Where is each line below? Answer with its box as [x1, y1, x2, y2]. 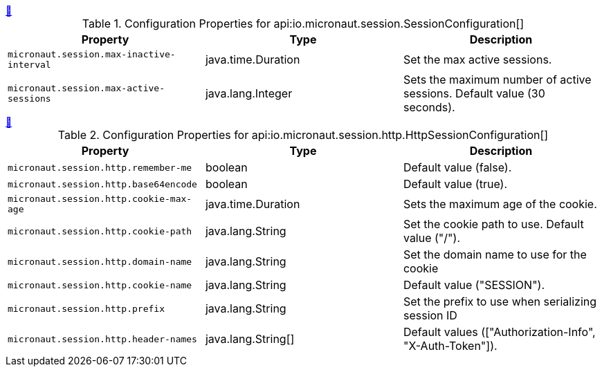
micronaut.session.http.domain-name [8, 256, 192, 267]
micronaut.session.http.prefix [8, 303, 165, 314]
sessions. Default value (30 [403, 86, 545, 100]
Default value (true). [403, 177, 508, 191]
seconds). [403, 100, 455, 114]
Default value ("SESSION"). [403, 278, 545, 292]
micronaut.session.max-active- [8, 83, 165, 93]
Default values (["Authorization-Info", [403, 325, 596, 339]
